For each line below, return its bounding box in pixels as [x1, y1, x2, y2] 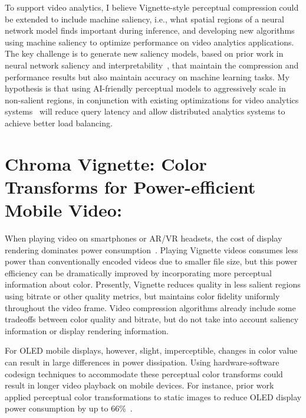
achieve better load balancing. [5, 116, 113, 129]
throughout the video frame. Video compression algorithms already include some [5, 301, 296, 314]
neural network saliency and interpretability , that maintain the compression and [5, 58, 299, 71]
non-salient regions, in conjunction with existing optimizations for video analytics [5, 93, 299, 106]
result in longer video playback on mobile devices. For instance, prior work [5, 379, 274, 391]
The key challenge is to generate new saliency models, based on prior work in [5, 47, 284, 60]
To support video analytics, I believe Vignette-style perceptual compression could [5, 1, 299, 13]
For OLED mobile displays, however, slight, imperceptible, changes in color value [5, 344, 298, 357]
